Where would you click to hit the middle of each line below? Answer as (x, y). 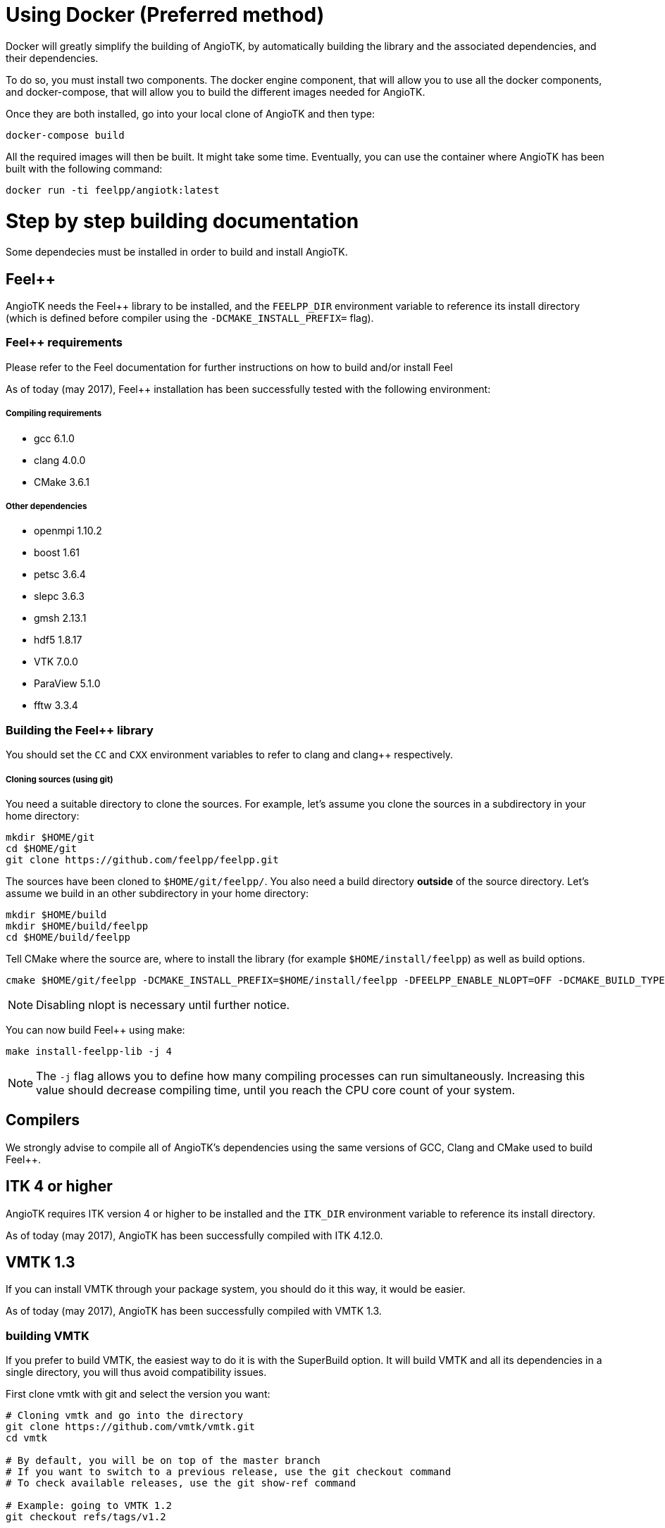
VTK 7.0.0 (56, 662)
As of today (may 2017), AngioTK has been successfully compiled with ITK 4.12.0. (194, 1235)
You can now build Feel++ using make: (95, 1029)
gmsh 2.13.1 (60, 618)
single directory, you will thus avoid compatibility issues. (136, 1372)
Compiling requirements (54, 414)
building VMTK (48, 1335)
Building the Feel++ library (80, 730)
